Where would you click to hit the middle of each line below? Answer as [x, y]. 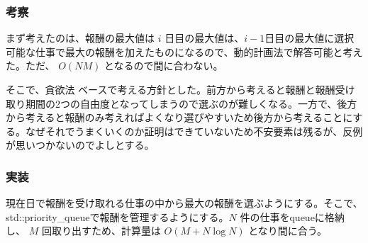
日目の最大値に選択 [310, 38]
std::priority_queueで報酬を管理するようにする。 [117, 216]
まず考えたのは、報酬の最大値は [80, 38]
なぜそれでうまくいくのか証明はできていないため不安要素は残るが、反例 [194, 131]
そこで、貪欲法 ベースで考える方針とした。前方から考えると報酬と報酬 [171, 89]
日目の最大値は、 [205, 38]
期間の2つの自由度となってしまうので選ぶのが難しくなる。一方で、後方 [191, 103]
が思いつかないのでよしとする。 [80, 145]
